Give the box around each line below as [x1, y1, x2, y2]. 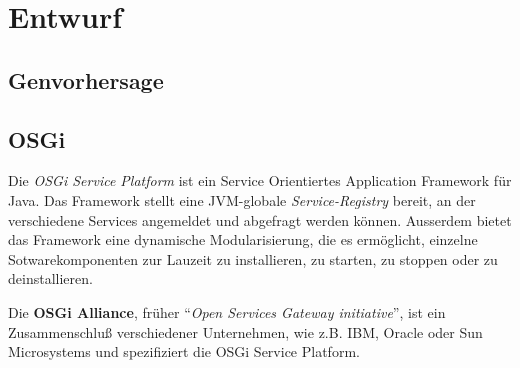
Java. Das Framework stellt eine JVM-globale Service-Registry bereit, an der [8, 189, 476, 210]
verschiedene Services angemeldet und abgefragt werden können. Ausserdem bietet [8, 209, 512, 230]
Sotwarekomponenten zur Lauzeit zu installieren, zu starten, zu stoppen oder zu [8, 248, 498, 269]
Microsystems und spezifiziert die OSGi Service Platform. [8, 341, 360, 362]
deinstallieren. [8, 268, 93, 289]
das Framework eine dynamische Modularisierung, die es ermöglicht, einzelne [8, 229, 478, 250]
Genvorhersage [8, 64, 164, 95]
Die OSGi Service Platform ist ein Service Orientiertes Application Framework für [8, 170, 512, 191]
